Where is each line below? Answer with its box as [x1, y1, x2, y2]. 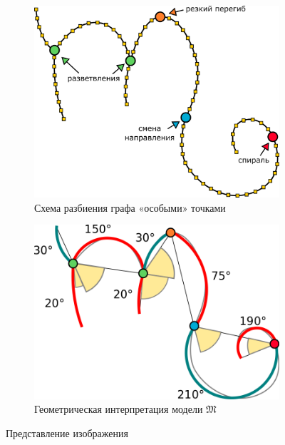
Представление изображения [6, 425, 128, 440]
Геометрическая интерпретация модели [34, 401, 203, 416]
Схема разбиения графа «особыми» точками [34, 200, 226, 215]
